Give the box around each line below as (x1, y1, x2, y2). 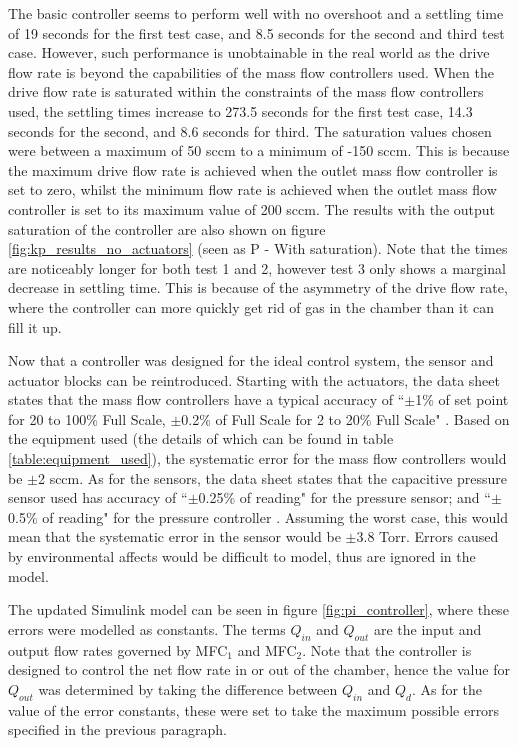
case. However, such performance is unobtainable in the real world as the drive (8, 42, 490, 63)
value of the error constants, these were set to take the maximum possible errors (8, 699, 500, 720)
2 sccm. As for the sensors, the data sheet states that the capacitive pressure (37, 467, 508, 488)
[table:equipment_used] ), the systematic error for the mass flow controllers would (8, 448, 507, 469)
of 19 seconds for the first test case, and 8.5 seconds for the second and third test (8, 22, 505, 43)
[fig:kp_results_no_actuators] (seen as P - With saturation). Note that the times (8, 238, 508, 259)
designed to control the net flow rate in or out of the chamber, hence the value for (8, 659, 510, 680)
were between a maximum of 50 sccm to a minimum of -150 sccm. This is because (8, 140, 510, 161)
